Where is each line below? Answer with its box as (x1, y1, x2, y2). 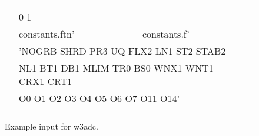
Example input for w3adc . (5, 120, 98, 132)
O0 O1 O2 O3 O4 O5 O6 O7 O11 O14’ (19, 91, 180, 105)
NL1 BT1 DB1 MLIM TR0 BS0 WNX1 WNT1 (19, 61, 214, 74)
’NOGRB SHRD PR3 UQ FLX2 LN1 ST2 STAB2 (19, 44, 226, 57)
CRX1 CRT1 (19, 74, 72, 88)
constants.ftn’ (19, 27, 75, 40)
